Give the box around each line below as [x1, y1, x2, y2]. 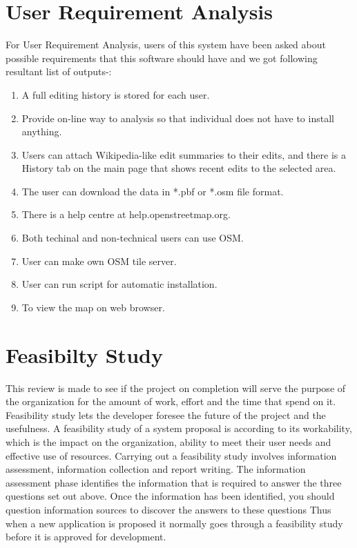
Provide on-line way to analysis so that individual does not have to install [21, 110, 334, 125]
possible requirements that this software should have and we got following [6, 50, 318, 65]
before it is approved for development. [6, 529, 166, 544]
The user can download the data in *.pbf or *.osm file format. [21, 184, 284, 198]
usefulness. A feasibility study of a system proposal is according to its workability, [6, 421, 352, 436]
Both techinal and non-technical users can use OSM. [21, 231, 244, 245]
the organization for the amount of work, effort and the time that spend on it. [6, 394, 336, 409]
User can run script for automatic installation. [21, 277, 218, 291]
